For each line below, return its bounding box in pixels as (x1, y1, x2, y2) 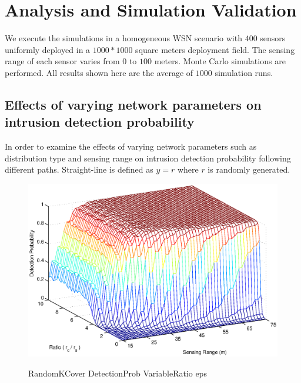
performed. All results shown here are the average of (5, 66, 193, 78)
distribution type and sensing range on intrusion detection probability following (5, 151, 291, 164)
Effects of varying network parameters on (5, 95, 262, 113)
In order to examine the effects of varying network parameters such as (5, 140, 257, 153)
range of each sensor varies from (5, 55, 120, 67)
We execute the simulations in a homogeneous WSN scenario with (5, 32, 242, 44)
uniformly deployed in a (5, 43, 91, 55)
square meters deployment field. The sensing (135, 43, 295, 55)
